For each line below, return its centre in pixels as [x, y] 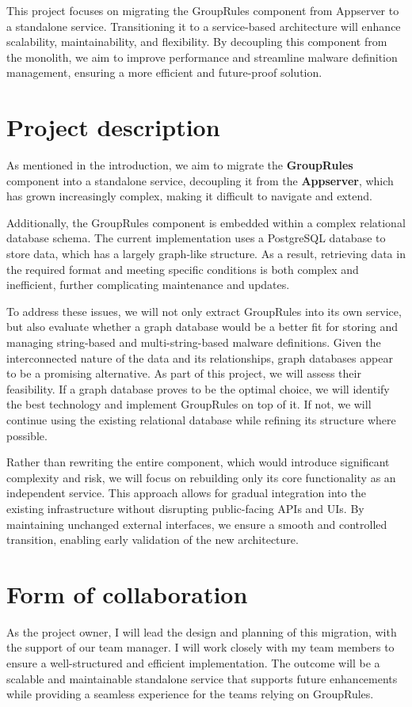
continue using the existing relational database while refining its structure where [201, 420]
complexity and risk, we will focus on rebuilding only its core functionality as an [201, 477]
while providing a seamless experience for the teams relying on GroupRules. [190, 694]
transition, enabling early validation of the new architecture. [153, 540]
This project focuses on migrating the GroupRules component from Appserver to [203, 10]
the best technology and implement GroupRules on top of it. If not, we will [189, 404]
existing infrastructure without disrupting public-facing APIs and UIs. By [185, 508]
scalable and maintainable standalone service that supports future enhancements [202, 678]
